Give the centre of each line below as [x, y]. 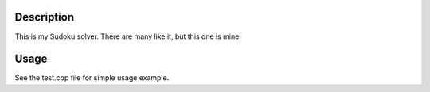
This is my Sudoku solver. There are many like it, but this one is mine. [128, 36]
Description [45, 17]
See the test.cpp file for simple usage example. [92, 78]
